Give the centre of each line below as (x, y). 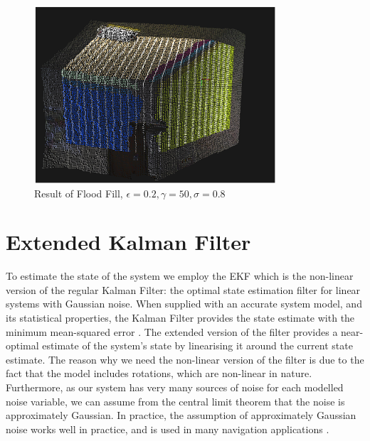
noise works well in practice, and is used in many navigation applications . (168, 429)
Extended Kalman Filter (128, 242)
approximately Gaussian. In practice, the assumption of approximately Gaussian (181, 415)
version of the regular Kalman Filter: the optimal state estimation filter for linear (183, 289)
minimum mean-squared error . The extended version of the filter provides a (172, 331)
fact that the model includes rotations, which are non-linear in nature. (159, 373)
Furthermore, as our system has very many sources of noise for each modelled (175, 387)
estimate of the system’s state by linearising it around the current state (197, 345)
